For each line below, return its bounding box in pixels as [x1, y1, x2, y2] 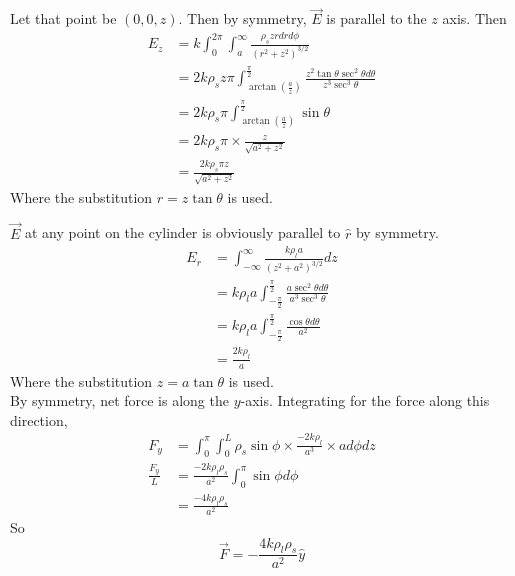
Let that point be [10, 8, 117, 29]
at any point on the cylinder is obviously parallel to [25, 222, 341, 243]
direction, [10, 409, 68, 430]
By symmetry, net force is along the [10, 390, 229, 411]
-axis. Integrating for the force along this [240, 390, 490, 411]
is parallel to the [326, 8, 427, 29]
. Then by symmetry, [178, 8, 307, 29]
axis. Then [442, 8, 507, 29]
